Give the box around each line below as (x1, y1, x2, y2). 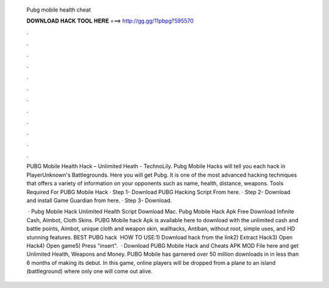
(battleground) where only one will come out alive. (26, 268, 153, 275)
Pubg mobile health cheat (26, 6, 91, 13)
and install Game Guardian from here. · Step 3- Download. (26, 197, 172, 204)
